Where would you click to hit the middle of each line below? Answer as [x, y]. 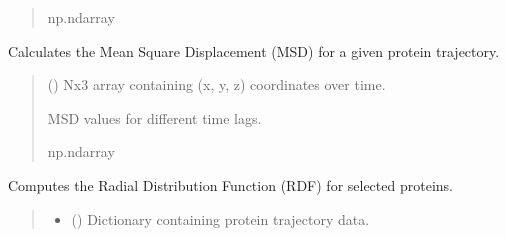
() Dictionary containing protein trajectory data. [220, 218]
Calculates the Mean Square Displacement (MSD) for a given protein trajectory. [254, 50]
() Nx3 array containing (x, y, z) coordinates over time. [216, 84]
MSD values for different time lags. [154, 117]
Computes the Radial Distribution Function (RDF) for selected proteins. [230, 184]
